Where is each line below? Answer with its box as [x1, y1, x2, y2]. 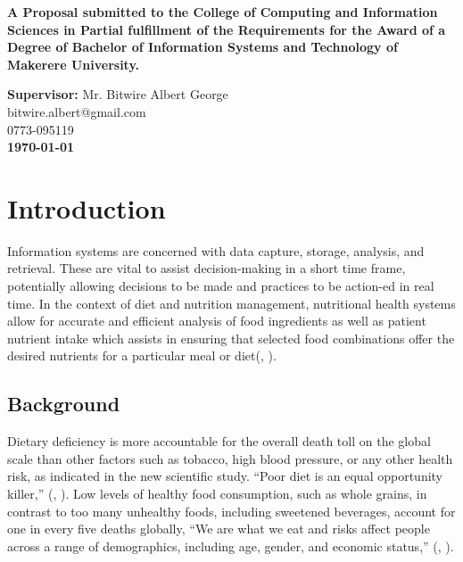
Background [7, 390, 120, 417]
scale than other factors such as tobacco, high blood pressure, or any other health [7, 449, 453, 467]
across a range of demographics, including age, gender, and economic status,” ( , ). [7, 536, 454, 555]
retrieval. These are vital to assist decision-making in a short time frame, [7, 259, 406, 277]
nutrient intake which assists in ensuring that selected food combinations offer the [7, 328, 455, 347]
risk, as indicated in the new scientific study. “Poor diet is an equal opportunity [7, 467, 443, 485]
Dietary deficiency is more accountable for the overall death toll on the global [7, 432, 431, 450]
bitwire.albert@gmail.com [7, 102, 146, 120]
